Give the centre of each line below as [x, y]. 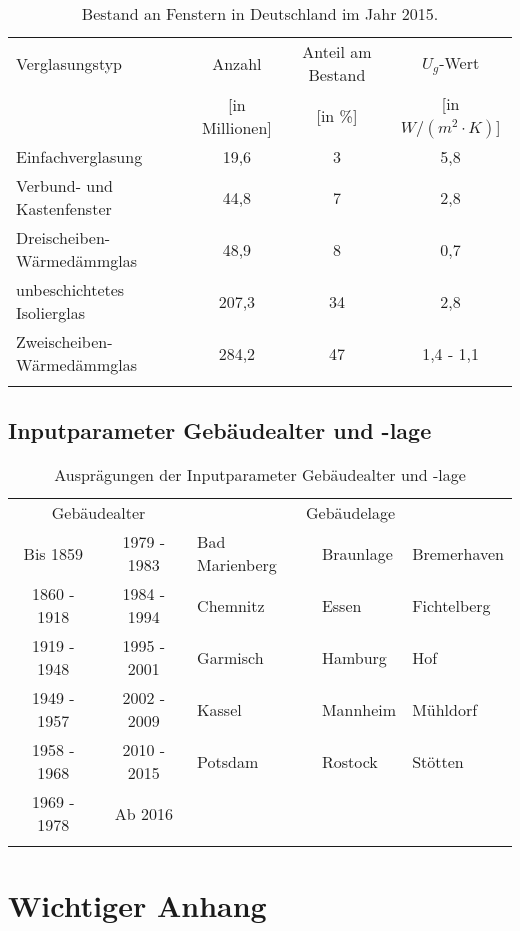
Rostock [349, 761]
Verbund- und [64, 185]
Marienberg [237, 565]
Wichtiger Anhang [137, 905]
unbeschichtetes [70, 289]
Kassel [219, 709]
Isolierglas [51, 312]
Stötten [438, 761]
